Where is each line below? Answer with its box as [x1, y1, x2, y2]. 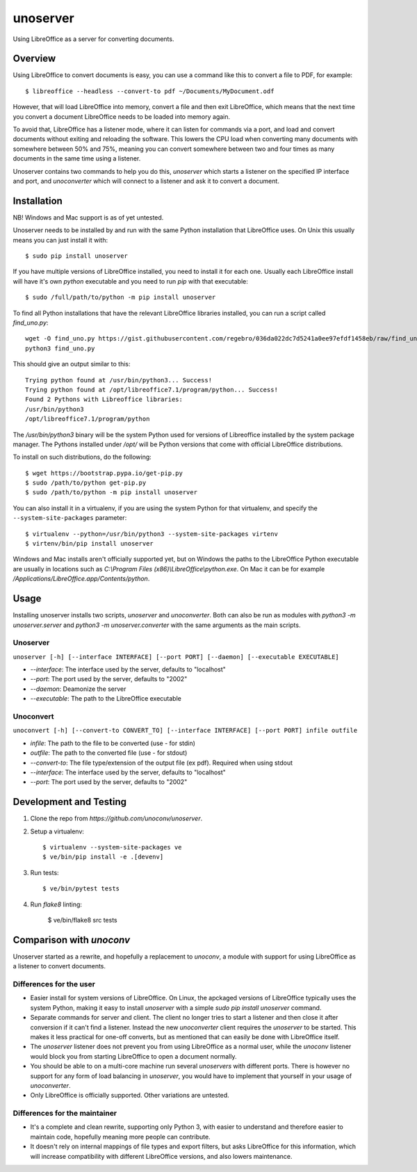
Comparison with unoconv [13, 934, 131, 945]
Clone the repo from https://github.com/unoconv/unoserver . [30, 814, 203, 823]
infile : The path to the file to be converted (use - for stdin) [30, 739, 196, 747]
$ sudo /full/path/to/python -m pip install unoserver [25, 293, 216, 302]
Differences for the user [13, 979, 95, 988]
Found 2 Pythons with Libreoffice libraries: [25, 396, 183, 403]
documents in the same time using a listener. [13, 154, 141, 163]
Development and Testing [13, 796, 127, 808]
